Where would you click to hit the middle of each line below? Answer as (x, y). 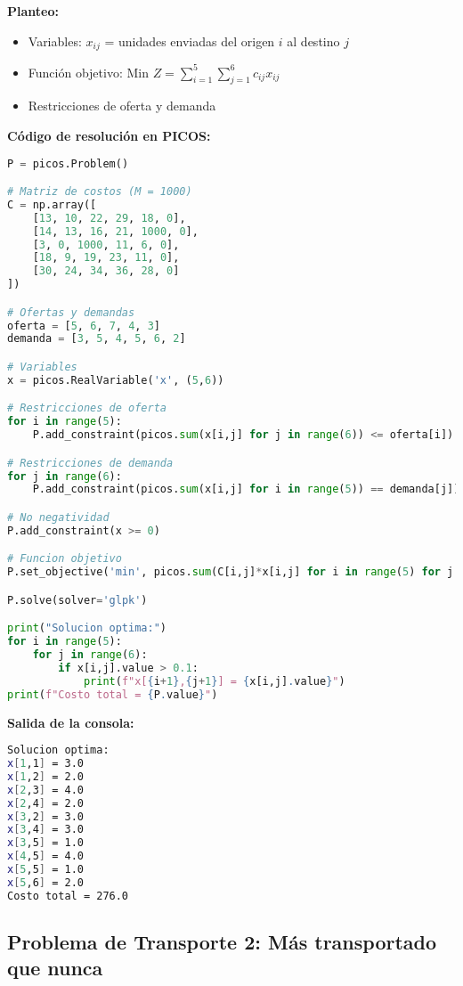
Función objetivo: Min (88, 72)
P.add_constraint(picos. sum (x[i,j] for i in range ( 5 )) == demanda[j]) (246, 489)
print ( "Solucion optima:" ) (87, 628)
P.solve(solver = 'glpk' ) (77, 600)
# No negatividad (58, 517)
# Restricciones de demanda (90, 463)
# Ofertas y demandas (71, 312)
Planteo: (33, 11)
